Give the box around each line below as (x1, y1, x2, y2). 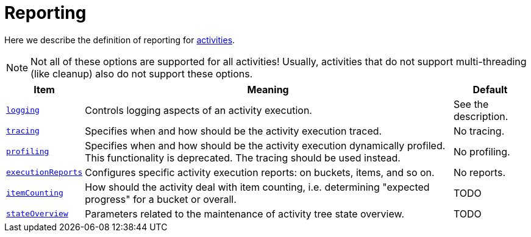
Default (472, 83, 508, 96)
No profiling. (453, 145, 510, 158)
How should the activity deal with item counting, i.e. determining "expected (85, 180, 430, 193)
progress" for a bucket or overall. (85, 193, 237, 205)
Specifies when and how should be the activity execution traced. (85, 124, 382, 137)
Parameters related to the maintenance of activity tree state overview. (85, 207, 405, 220)
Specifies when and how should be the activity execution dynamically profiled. (85, 139, 446, 152)
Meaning (247, 83, 289, 96)
